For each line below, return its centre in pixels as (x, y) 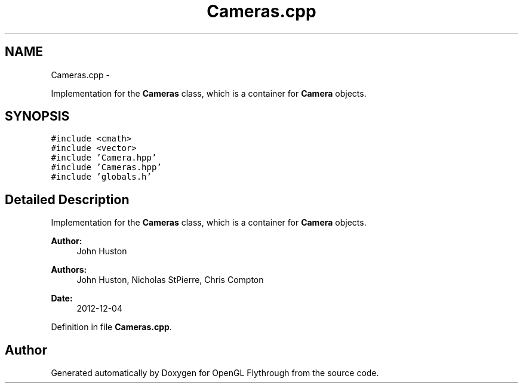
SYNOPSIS (37, 116)
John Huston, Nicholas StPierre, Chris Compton (170, 280)
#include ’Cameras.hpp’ (106, 167)
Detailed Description (67, 199)
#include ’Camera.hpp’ (104, 158)
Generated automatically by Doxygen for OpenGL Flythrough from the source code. (215, 373)
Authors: (69, 270)
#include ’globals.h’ (101, 177)
